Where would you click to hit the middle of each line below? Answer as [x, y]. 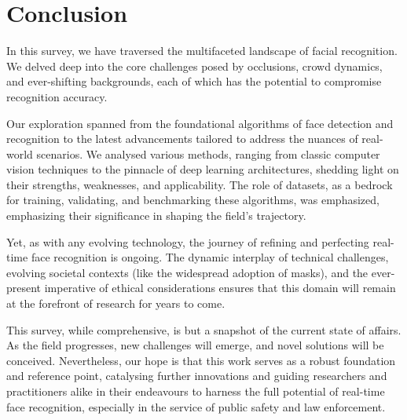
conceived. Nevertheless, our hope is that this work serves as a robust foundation [201, 360]
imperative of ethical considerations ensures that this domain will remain [220, 288]
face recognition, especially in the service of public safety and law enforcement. [196, 406]
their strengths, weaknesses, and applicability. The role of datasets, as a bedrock [200, 184]
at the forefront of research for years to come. [116, 303]
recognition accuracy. [57, 96]
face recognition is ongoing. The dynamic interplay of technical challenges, [210, 257]
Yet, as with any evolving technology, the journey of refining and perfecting [188, 241]
